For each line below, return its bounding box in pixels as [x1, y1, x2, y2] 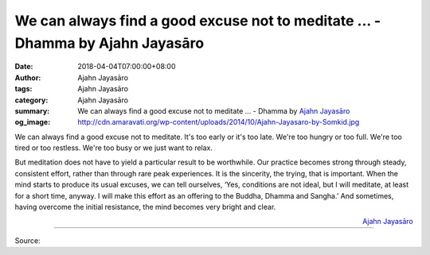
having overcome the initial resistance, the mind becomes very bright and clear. [14, 203, 276, 212]
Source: [14, 235, 41, 245]
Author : [14, 72, 41, 83]
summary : [14, 106, 50, 115]
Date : [14, 62, 33, 71]
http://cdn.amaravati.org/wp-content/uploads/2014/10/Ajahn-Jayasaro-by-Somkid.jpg [77, 118, 360, 127]
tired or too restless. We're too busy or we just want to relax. [14, 143, 213, 153]
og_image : [14, 118, 51, 127]
